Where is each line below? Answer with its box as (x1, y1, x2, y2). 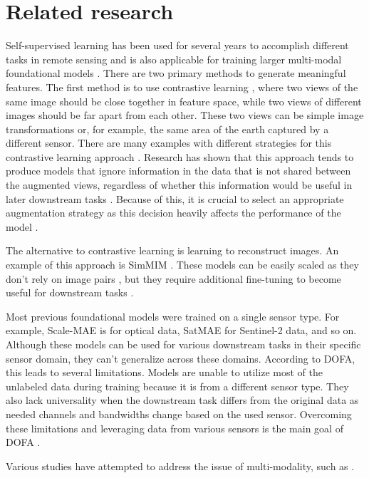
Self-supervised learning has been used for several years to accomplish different (6, 38, 349, 53)
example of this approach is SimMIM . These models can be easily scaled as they (6, 257, 359, 272)
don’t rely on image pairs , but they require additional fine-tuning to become (6, 271, 341, 286)
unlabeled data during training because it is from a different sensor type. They (6, 378, 349, 393)
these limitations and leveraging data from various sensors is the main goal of (6, 420, 343, 435)
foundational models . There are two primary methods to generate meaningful (6, 66, 346, 80)
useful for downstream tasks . (6, 285, 134, 300)
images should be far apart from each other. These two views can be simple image (6, 108, 364, 123)
